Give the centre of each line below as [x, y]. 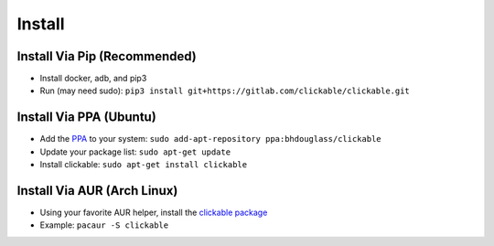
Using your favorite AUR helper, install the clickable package [154, 213]
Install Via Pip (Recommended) [107, 56]
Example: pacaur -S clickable [104, 225]
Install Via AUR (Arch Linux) [97, 191]
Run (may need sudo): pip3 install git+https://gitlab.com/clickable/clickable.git [225, 91]
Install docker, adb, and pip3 [93, 79]
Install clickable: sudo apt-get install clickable [143, 165]
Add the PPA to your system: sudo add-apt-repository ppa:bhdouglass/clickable [210, 139]
